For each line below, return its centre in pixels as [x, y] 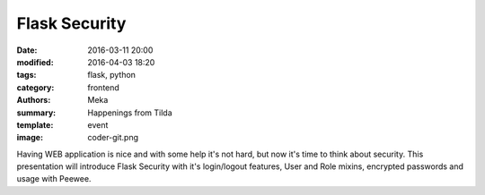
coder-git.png [113, 138]
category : [35, 87]
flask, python [112, 75]
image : [30, 138]
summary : [36, 113]
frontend [104, 87]
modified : [35, 62]
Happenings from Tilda [130, 113]
